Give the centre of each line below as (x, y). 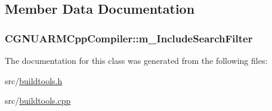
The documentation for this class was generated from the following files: (136, 60)
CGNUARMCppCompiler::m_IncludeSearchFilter (129, 38)
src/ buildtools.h (34, 80)
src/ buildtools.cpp (38, 101)
